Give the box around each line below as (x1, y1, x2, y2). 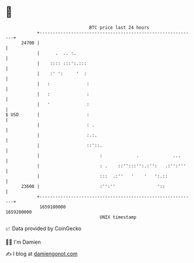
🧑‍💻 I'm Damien (5, 238, 41, 245)
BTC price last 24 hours (89, 25, 150, 30)
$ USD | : (5, 111, 90, 118)
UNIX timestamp (99, 214, 137, 220)
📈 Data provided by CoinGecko (5, 225, 82, 232)
